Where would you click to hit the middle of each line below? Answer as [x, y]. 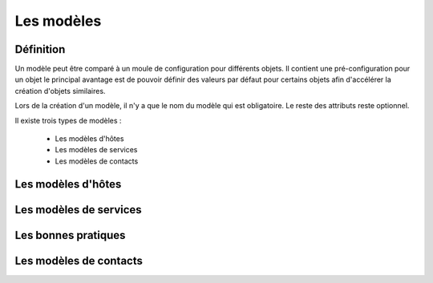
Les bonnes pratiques [70, 235]
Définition [40, 49]
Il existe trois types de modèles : [68, 120]
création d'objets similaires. [60, 91]
